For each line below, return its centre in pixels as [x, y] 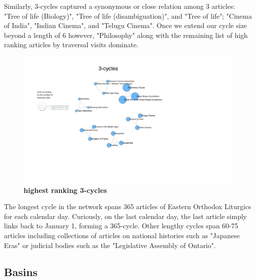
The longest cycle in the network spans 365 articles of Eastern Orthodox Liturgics [128, 206]
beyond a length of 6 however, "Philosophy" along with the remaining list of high [126, 35]
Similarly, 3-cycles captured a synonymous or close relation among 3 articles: [120, 6]
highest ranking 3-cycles [65, 190]
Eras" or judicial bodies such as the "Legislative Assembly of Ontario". [110, 245]
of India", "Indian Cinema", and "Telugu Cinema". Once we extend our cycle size [126, 25]
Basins [21, 271]
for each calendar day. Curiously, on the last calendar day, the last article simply [126, 216]
